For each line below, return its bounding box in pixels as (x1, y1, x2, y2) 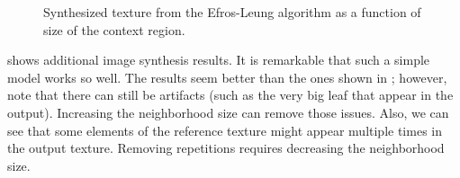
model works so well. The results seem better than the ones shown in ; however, (7, 67, 447, 86)
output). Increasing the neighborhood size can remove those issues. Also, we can (7, 102, 449, 121)
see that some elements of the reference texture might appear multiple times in (7, 120, 442, 139)
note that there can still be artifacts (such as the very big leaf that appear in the (7, 85, 454, 104)
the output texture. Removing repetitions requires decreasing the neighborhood (7, 138, 445, 157)
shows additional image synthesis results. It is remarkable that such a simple (7, 50, 430, 69)
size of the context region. (43, 20, 185, 39)
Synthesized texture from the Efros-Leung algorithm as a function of (43, 3, 421, 21)
